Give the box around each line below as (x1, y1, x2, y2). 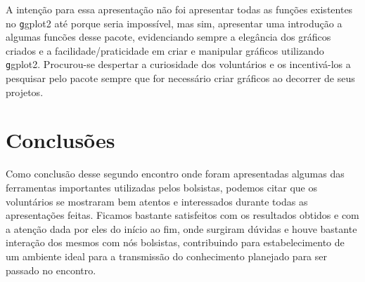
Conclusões (6, 126, 115, 154)
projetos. (6, 84, 44, 99)
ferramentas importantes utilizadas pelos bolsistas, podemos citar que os (6, 180, 318, 194)
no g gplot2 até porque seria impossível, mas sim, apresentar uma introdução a (6, 15, 342, 30)
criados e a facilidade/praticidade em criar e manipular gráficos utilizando (6, 43, 324, 58)
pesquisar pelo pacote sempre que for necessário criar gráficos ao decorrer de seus (6, 71, 355, 86)
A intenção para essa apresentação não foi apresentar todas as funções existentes (6, 2, 353, 16)
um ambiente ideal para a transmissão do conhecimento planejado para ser (6, 248, 328, 263)
